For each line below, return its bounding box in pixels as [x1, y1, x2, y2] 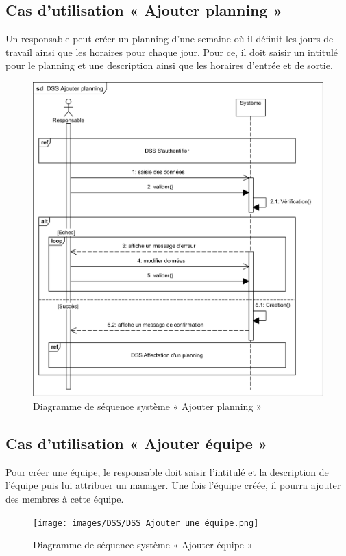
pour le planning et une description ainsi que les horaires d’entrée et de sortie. [5, 58, 333, 73]
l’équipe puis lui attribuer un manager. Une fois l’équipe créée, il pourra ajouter [5, 478, 341, 492]
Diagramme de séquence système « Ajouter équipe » [33, 538, 253, 552]
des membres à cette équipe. [5, 492, 124, 505]
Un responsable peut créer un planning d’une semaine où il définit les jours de [5, 31, 334, 46]
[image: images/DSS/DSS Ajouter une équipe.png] [33, 518, 259, 528]
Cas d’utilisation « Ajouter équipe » [5, 433, 268, 453]
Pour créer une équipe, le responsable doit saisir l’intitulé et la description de [5, 464, 329, 479]
